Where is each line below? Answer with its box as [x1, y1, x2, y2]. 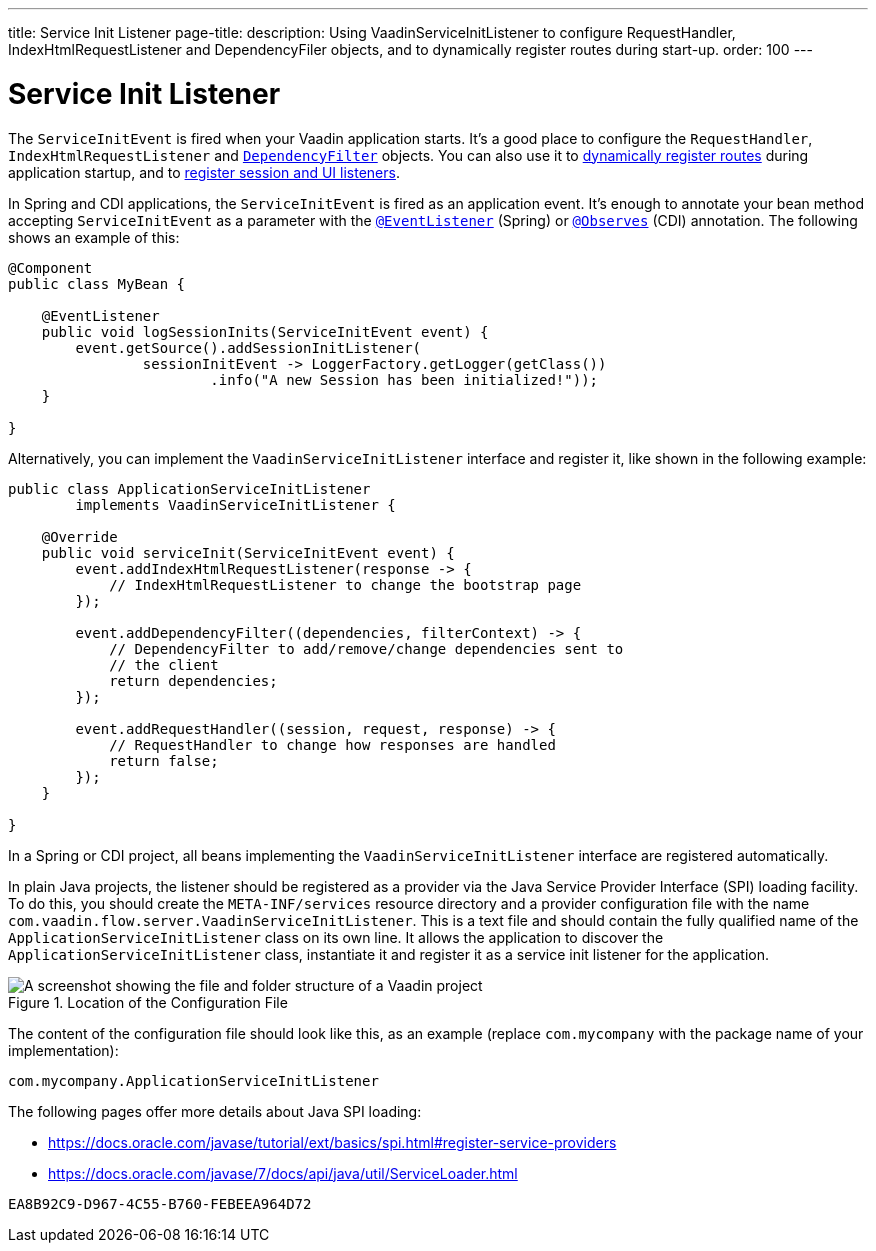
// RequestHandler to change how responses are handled [109, 736, 556, 753]
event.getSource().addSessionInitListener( [75, 339, 422, 356]
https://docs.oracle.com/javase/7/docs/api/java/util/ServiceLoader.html [48, 1164, 518, 1182]
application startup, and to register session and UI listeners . [8, 163, 400, 181]
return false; [109, 752, 219, 769]
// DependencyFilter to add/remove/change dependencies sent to [109, 640, 624, 657]
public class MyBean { [8, 275, 186, 292]
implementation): [8, 1041, 119, 1059]
